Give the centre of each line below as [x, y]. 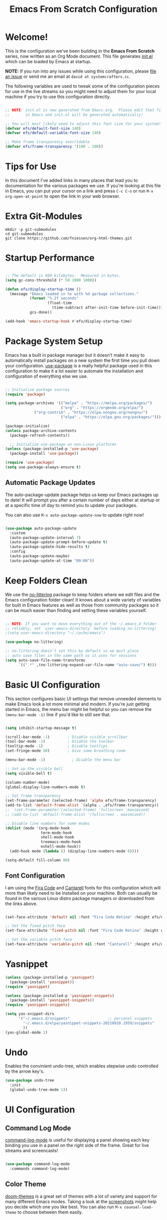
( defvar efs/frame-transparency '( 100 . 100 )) [54, 147]
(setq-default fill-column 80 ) [38, 860]
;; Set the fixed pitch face [35, 926]
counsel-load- [138, 1207]
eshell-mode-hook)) [61, 847]
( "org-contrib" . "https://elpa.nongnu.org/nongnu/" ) [91, 412]
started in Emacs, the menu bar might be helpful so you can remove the [78, 709]
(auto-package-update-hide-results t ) [50, 547]
